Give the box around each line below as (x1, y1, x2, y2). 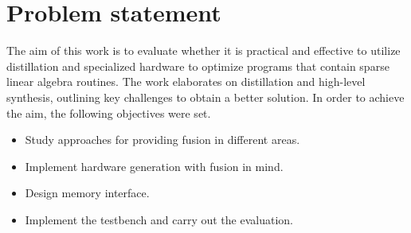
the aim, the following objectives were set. (6, 104, 211, 121)
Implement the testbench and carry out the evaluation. (25, 211, 293, 227)
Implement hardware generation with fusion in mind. (25, 157, 284, 174)
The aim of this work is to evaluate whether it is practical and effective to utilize (6, 42, 401, 59)
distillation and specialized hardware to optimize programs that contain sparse (6, 57, 389, 74)
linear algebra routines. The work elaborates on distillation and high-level (6, 73, 366, 90)
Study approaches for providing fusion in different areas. (25, 131, 300, 148)
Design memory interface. (25, 184, 150, 201)
